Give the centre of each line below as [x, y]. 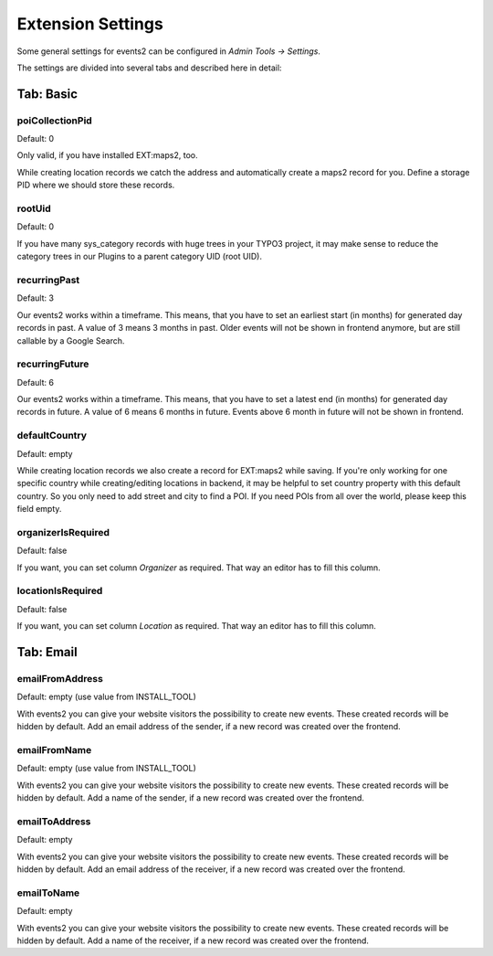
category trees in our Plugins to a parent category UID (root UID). [139, 257]
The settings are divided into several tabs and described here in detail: [149, 68]
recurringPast [48, 280]
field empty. [39, 509]
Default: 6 [36, 382]
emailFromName [54, 749]
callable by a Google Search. [71, 340]
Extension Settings [90, 24]
